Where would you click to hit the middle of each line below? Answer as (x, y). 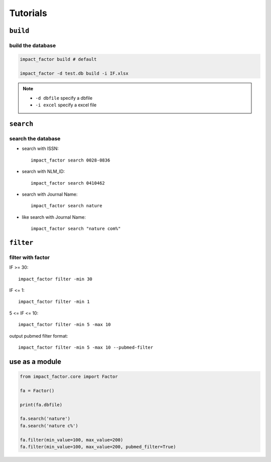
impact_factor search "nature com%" (76, 229)
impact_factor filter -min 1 (54, 302)
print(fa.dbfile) (41, 405)
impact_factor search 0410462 (68, 183)
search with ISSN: (40, 148)
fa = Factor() (37, 391)
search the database (35, 139)
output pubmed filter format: (39, 336)
